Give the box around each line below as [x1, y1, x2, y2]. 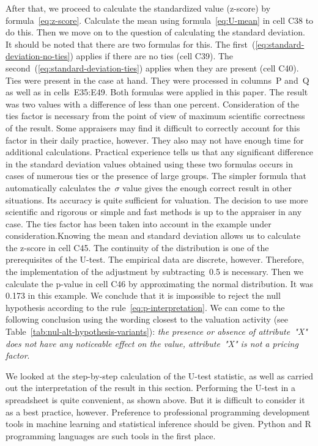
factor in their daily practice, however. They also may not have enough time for [6, 133, 304, 146]
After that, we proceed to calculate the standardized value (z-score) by [6, 2, 271, 14]
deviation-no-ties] [6, 49, 70, 62]
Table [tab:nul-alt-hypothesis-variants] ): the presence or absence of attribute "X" [6, 325, 308, 338]
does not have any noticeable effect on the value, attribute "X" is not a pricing [6, 337, 298, 349]
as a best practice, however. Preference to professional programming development [6, 405, 310, 418]
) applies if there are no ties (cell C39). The [70, 49, 234, 62]
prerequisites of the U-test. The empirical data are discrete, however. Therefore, [6, 253, 305, 266]
